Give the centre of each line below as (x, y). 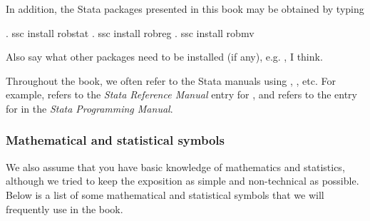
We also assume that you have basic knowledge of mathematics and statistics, (175, 166)
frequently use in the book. (65, 209)
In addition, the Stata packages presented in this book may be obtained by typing (185, 9)
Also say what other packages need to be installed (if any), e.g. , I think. (164, 57)
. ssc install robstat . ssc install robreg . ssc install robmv (130, 32)
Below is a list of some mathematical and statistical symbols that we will (165, 194)
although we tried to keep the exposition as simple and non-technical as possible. (183, 181)
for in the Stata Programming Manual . (89, 108)
